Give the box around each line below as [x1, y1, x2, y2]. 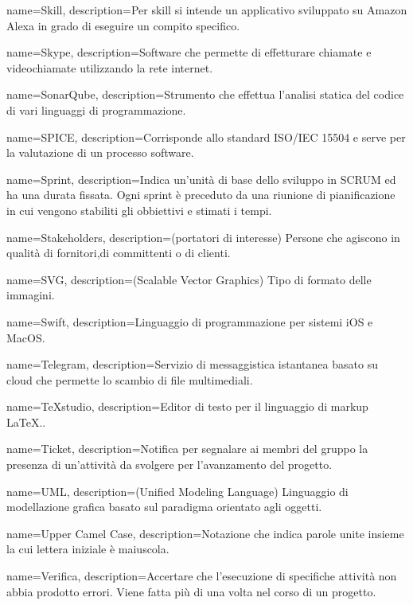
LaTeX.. [6, 413, 46, 430]
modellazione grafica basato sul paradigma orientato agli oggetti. [6, 498, 322, 515]
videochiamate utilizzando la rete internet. [6, 59, 213, 76]
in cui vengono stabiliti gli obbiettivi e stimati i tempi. [6, 201, 272, 218]
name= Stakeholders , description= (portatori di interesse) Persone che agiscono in [6, 228, 400, 245]
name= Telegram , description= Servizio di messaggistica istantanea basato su [6, 356, 378, 373]
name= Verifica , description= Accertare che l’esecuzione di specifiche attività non [6, 568, 397, 584]
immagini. [6, 287, 55, 303]
